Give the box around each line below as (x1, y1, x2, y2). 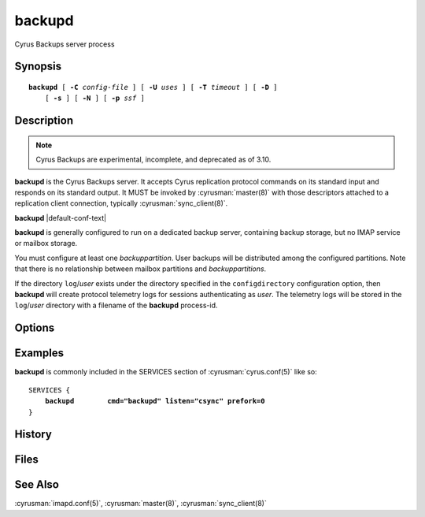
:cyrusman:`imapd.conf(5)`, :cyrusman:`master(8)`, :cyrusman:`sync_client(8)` (14, 499, 267, 508)
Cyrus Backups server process (14, 39, 115, 49)
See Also (14, 478, 59, 492)
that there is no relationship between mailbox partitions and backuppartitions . (14, 264, 267, 273)
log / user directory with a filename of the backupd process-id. (14, 300, 218, 311)
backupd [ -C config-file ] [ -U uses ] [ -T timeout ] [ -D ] (28, 83, 278, 91)
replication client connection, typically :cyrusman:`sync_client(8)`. (14, 199, 228, 208)
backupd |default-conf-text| (14, 213, 106, 222)
